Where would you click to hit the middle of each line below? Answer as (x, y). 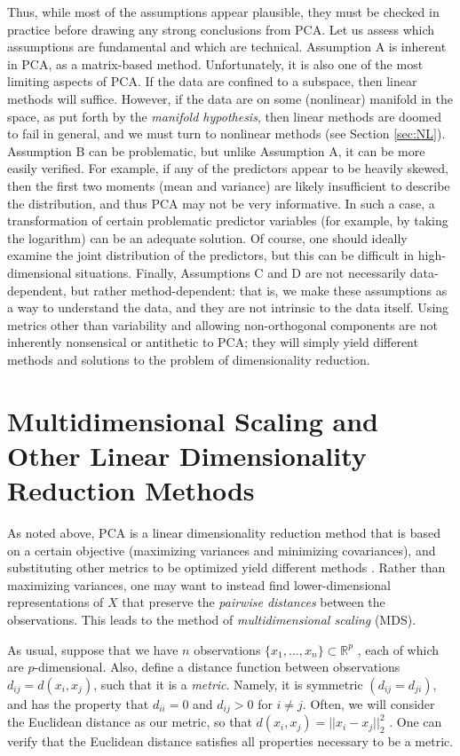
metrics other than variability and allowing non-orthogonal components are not (222, 324)
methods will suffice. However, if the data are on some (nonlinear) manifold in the (230, 98)
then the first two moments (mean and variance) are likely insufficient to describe (229, 185)
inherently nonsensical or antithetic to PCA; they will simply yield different (213, 342)
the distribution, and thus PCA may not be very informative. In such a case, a (221, 203)
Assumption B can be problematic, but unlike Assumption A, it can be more (216, 150)
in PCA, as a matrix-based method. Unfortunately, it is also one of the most (215, 63)
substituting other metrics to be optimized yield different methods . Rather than (226, 567)
